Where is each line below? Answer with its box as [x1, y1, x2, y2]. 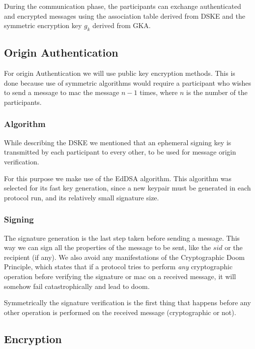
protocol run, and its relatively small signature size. [4, 192, 159, 202]
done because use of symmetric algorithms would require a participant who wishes [4, 77, 252, 88]
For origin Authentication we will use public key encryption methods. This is [4, 68, 235, 78]
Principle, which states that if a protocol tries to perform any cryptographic [4, 261, 233, 272]
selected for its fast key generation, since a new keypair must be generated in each [4, 183, 251, 193]
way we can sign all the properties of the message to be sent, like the [4, 242, 211, 253]
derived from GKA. [92, 20, 151, 31]
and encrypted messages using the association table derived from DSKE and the [4, 10, 245, 21]
